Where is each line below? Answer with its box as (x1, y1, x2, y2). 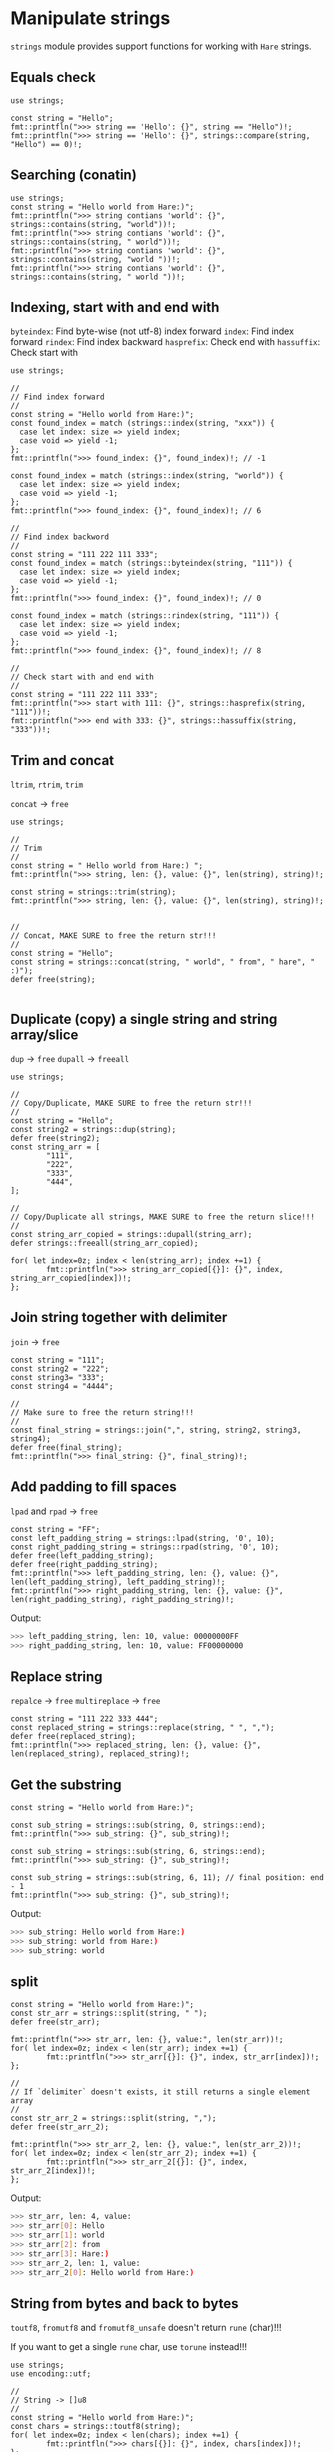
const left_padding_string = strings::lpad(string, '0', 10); (10, 1533, 275, 1543)
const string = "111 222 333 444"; (10, 1714, 159, 1724)
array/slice (10, 1026, 79, 1043)
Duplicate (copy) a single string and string (10, 1010, 278, 1027)
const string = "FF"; (10, 1524, 101, 1534)
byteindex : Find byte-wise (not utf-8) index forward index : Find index (10, 325, 295, 337)
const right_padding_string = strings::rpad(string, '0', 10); (10, 1542, 280, 1552)
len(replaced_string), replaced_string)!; (10, 1749, 190, 1759)
